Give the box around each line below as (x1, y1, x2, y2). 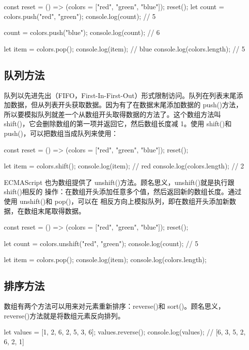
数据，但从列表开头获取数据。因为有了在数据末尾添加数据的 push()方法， (10, 100, 243, 110)
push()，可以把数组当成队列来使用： (4, 128, 118, 138)
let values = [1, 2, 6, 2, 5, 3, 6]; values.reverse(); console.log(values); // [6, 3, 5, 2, (4, 327, 246, 337)
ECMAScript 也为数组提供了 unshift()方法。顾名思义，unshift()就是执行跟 (4, 177, 234, 187)
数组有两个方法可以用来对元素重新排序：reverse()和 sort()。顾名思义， (4, 301, 225, 311)
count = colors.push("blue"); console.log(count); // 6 (4, 27, 160, 37)
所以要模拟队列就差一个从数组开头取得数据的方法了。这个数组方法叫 (4, 109, 221, 119)
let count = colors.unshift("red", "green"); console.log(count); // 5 (4, 238, 199, 248)
